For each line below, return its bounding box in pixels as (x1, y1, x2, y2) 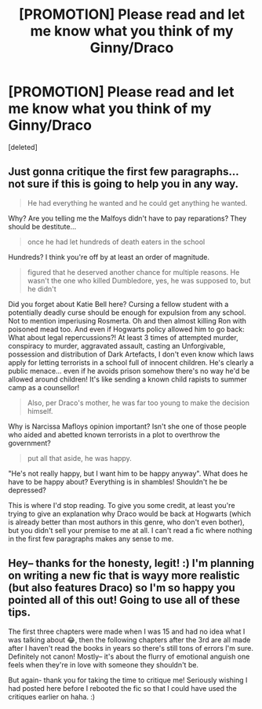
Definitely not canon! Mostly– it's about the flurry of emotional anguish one (8, 652, 250, 661)
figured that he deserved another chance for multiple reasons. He (27, 267, 240, 276)
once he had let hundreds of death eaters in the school (27, 237, 206, 247)
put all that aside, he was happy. (27, 453, 132, 462)
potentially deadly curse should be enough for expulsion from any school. (8, 308, 246, 317)
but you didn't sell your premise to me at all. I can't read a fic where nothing (8, 525, 253, 535)
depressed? (8, 485, 47, 495)
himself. (27, 406, 53, 415)
